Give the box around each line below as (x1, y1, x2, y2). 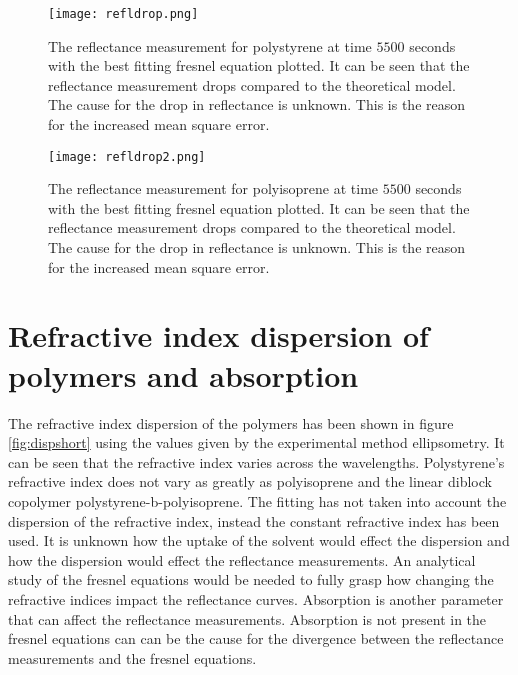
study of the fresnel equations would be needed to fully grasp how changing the (8, 569, 494, 590)
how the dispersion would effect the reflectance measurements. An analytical (8, 549, 476, 570)
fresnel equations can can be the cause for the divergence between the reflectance (8, 628, 504, 649)
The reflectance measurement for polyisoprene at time (48, 178, 379, 199)
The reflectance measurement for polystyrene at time (48, 35, 372, 56)
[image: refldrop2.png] (48, 149, 206, 164)
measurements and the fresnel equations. (8, 647, 257, 668)
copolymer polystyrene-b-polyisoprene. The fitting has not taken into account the (8, 490, 507, 511)
